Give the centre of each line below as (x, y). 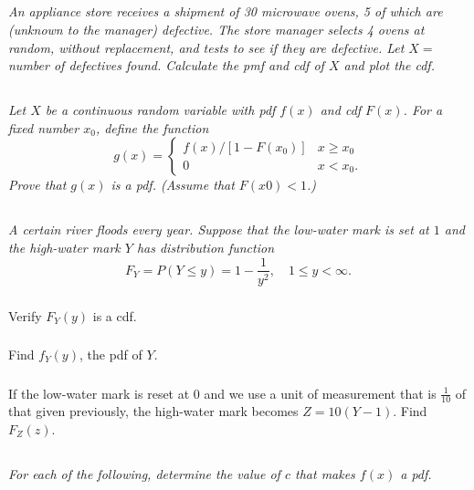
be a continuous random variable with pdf (160, 110)
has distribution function (205, 247)
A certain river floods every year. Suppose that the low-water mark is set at (219, 229)
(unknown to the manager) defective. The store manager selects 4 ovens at (216, 29)
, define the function (152, 127)
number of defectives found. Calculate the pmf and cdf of (166, 65)
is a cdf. (115, 315)
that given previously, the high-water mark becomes (153, 411)
